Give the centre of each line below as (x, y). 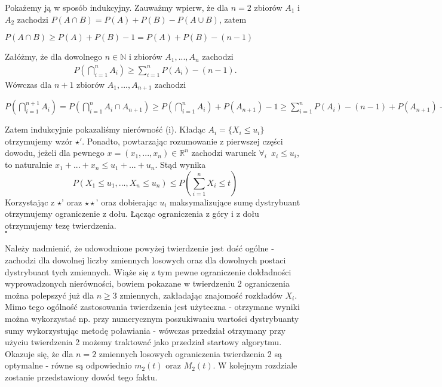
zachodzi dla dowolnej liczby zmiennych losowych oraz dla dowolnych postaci (145, 260)
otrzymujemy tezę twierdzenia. (61, 225)
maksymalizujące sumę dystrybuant (235, 202)
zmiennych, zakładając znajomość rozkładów (201, 295)
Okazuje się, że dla (39, 353)
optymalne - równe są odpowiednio (68, 365)
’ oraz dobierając (126, 202)
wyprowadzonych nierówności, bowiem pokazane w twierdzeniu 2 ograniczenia (147, 283)
